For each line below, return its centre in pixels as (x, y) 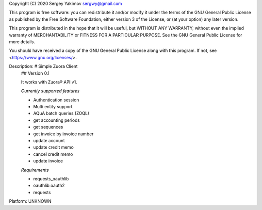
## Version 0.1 (35, 73)
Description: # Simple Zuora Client (43, 66)
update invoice (48, 161)
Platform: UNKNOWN (30, 201)
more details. (22, 42)
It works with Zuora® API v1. (49, 82)
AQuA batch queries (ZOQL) (61, 113)
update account (49, 141)
